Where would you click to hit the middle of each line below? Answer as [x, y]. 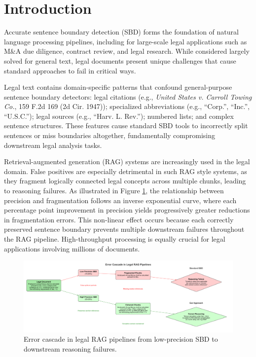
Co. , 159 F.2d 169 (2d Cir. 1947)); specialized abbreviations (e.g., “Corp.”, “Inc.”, [127, 106]
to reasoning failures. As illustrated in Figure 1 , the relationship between [114, 191]
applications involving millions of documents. [72, 248]
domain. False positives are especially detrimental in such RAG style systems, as [126, 171]
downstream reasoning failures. [70, 348]
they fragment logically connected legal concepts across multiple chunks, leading [125, 181]
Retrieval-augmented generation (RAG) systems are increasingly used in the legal [127, 161]
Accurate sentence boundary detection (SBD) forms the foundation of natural [121, 32]
